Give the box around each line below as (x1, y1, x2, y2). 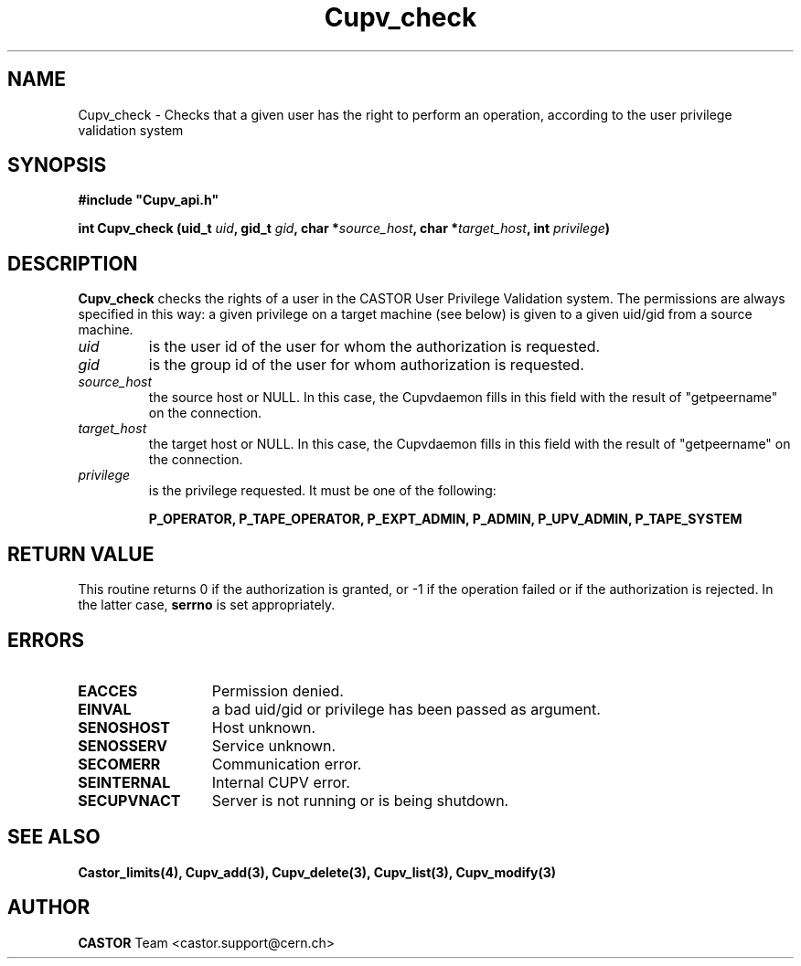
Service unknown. (211, 736, 336, 755)
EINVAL (78, 699, 132, 718)
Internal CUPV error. (211, 772, 350, 791)
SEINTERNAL (78, 772, 171, 791)
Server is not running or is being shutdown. (211, 791, 509, 810)
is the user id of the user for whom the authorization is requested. (148, 337, 601, 356)
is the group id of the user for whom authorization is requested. (148, 356, 584, 375)
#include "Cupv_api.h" (78, 192, 219, 208)
